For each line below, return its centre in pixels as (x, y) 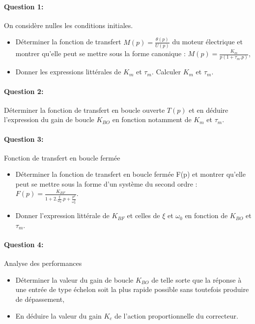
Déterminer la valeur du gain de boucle (74, 279)
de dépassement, (40, 299)
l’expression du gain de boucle (49, 119)
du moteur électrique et (207, 42)
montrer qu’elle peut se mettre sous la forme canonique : (100, 53)
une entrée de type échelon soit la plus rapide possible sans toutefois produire (132, 289)
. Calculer (166, 72)
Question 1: (24, 6)
